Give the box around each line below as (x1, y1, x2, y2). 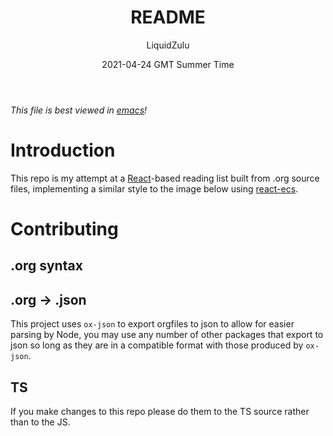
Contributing (10, 218, 119, 241)
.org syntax (10, 257, 83, 275)
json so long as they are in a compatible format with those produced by (10, 339, 304, 351)
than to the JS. (10, 416, 71, 428)
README (130, 6, 206, 29)
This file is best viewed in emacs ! (10, 104, 148, 116)
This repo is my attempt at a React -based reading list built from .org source (10, 172, 320, 184)
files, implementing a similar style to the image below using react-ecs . (10, 182, 299, 195)
